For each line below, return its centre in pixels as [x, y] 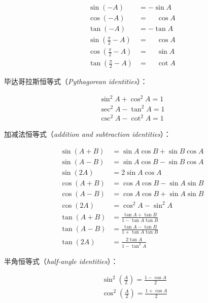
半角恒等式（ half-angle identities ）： [61, 261]
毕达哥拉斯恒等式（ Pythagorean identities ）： [76, 81]
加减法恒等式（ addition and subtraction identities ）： [88, 134]
